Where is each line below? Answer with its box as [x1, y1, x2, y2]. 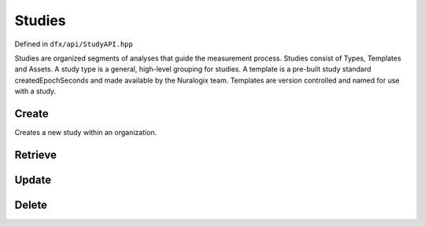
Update [14, 173, 52, 186]
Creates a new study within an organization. [14, 128, 157, 137]
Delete [14, 198, 47, 211]
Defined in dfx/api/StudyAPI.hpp [14, 39, 133, 49]
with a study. [14, 86, 57, 96]
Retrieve [14, 148, 57, 161]
